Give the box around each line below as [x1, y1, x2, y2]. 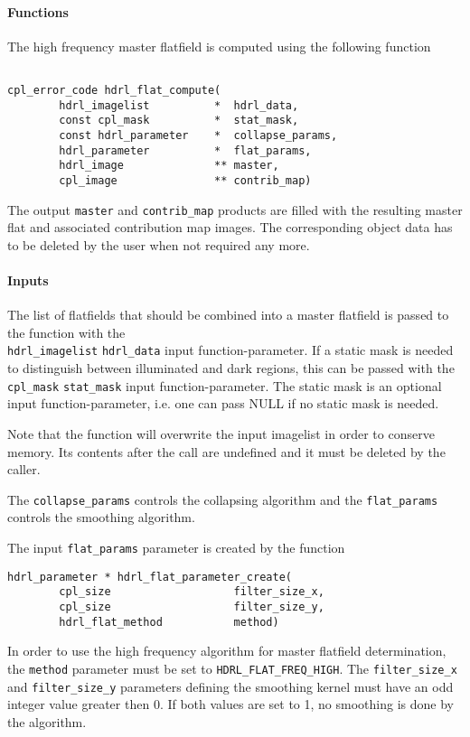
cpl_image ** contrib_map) [59, 173, 312, 187]
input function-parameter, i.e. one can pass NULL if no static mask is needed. [7, 394, 439, 413]
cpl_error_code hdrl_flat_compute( [7, 84, 221, 98]
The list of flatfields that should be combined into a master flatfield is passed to [7, 305, 449, 324]
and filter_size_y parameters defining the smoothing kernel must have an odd [7, 676, 454, 695]
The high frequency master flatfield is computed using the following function [7, 36, 431, 55]
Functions [7, 2, 69, 21]
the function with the [7, 322, 126, 341]
